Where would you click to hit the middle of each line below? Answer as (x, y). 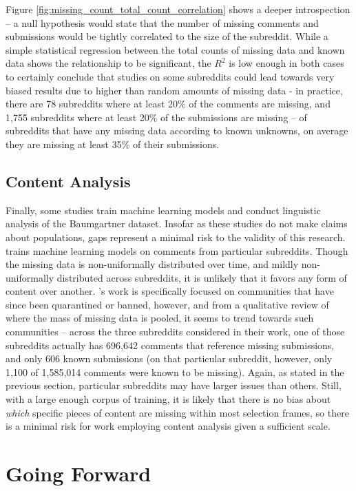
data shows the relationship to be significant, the (108, 63)
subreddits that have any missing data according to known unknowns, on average (177, 130)
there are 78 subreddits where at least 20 (92, 104)
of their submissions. (176, 144)
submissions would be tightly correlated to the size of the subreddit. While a (167, 36)
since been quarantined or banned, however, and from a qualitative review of (167, 304)
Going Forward (78, 473)
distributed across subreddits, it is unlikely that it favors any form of (202, 277)
